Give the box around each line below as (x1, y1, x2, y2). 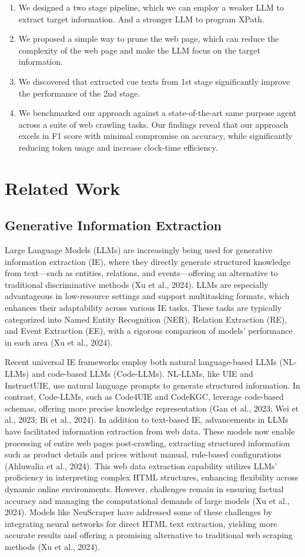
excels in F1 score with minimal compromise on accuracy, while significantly (18, 130, 293, 142)
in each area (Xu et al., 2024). (5, 336, 113, 348)
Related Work (5, 175, 120, 200)
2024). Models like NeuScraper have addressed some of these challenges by (5, 506, 273, 518)
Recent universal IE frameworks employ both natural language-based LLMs (5, 356, 277, 368)
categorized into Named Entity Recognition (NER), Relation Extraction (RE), (5, 313, 287, 325)
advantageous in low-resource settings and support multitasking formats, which (5, 290, 290, 302)
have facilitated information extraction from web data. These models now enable (5, 425, 295, 437)
